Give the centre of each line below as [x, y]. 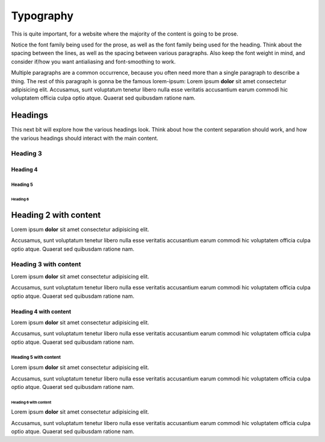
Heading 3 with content [46, 264]
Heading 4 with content [41, 311]
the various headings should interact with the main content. [85, 138]
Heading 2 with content [56, 215]
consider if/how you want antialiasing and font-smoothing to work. [93, 62]
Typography [42, 16]
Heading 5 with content [36, 357]
